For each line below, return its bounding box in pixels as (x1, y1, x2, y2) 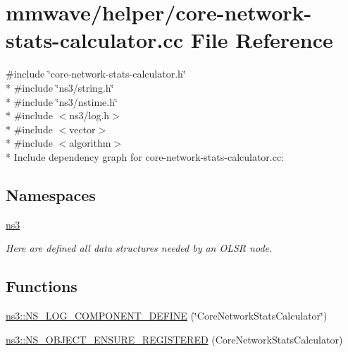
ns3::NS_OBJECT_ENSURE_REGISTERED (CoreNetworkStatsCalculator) (6, 332, 343, 346)
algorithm (69, 135, 111, 150)
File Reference (190, 25, 333, 54)
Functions (6, 275, 77, 297)
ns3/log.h (69, 108, 110, 123)
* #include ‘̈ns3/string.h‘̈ (6, 80, 114, 95)
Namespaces (6, 183, 96, 205)
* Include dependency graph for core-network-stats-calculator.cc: (6, 149, 285, 164)
